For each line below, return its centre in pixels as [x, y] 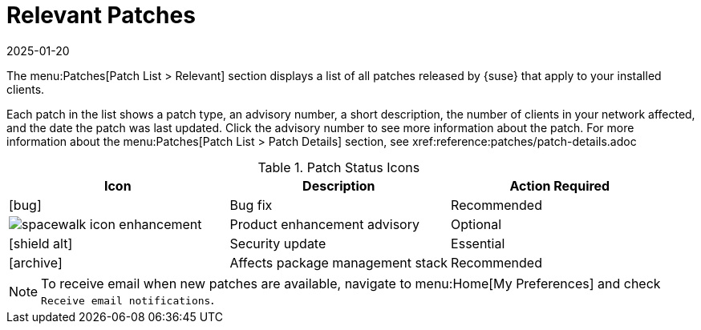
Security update [278, 243]
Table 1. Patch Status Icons [339, 167]
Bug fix [251, 205]
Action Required [560, 185]
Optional [476, 224]
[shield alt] [41, 243]
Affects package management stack [339, 262]
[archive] [36, 262]
